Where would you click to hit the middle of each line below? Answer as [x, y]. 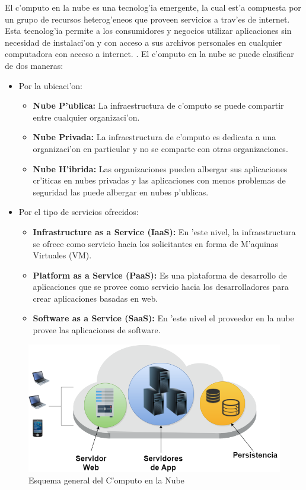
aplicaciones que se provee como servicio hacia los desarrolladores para [161, 287]
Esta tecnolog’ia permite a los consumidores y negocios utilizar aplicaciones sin [148, 31]
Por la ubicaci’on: [50, 85]
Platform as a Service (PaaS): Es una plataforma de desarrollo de [160, 275]
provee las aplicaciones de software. [97, 330]
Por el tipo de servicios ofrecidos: [79, 212]
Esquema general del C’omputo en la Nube [106, 480]
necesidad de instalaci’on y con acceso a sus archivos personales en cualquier [144, 42]
